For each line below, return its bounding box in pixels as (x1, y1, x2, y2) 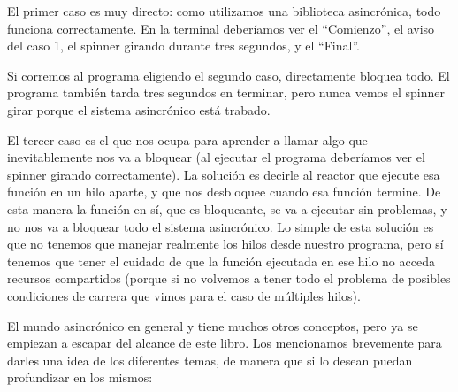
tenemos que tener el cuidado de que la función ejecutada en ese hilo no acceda (7, 251, 435, 270)
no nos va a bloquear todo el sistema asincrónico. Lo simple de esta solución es (7, 217, 434, 235)
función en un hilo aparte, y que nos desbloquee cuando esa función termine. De (7, 182, 441, 201)
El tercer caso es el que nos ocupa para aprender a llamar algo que (7, 130, 368, 149)
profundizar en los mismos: (7, 368, 153, 387)
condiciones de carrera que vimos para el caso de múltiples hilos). (7, 286, 361, 304)
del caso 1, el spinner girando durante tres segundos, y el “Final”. (7, 36, 360, 55)
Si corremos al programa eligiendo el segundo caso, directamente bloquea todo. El (7, 65, 450, 84)
